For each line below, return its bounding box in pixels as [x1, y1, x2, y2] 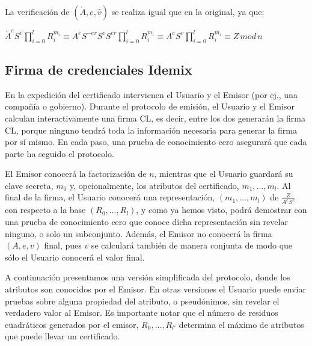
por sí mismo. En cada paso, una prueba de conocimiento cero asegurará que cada [5, 135, 307, 148]
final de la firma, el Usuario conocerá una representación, [5, 191, 215, 203]
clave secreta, [5, 179, 54, 191]
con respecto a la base [5, 203, 86, 216]
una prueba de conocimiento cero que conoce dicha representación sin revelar [5, 215, 288, 227]
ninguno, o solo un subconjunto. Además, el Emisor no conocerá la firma [5, 227, 272, 239]
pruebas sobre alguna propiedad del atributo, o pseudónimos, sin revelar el [5, 294, 280, 307]
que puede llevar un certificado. [5, 330, 120, 342]
